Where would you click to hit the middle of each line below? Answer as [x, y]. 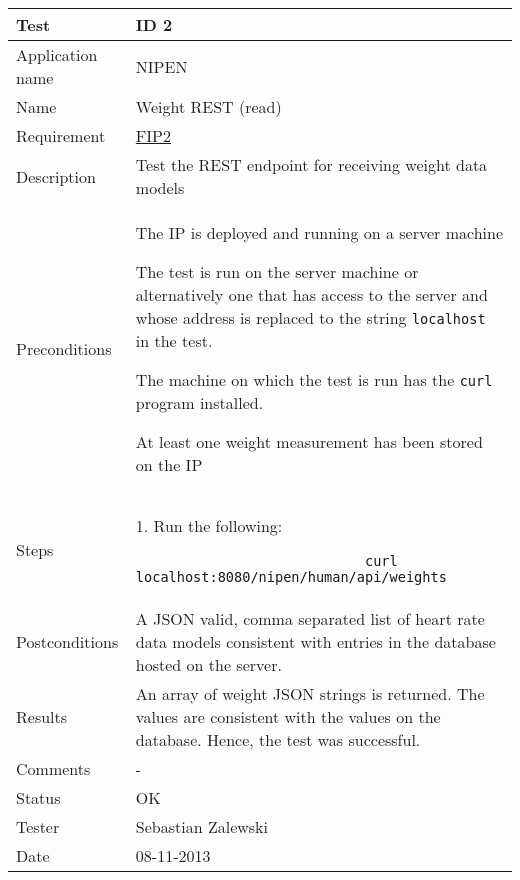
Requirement [61, 135]
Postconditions [67, 641]
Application [57, 54]
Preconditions [64, 348]
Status [38, 797]
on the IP [169, 464]
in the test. [174, 340]
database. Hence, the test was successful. [278, 739]
